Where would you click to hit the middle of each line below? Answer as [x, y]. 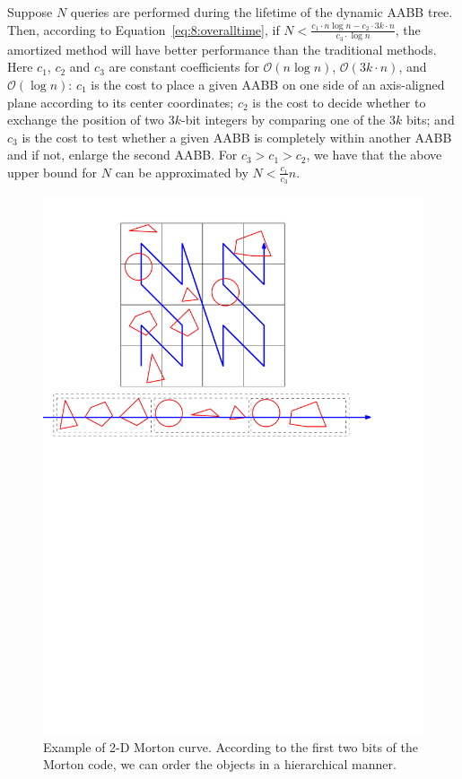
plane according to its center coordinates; [121, 102]
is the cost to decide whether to [339, 102]
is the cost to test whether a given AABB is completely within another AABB [237, 137]
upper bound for [52, 172]
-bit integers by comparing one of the [283, 120]
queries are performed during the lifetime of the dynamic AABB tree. [262, 12]
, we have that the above [374, 155]
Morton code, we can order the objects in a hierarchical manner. [220, 764]
